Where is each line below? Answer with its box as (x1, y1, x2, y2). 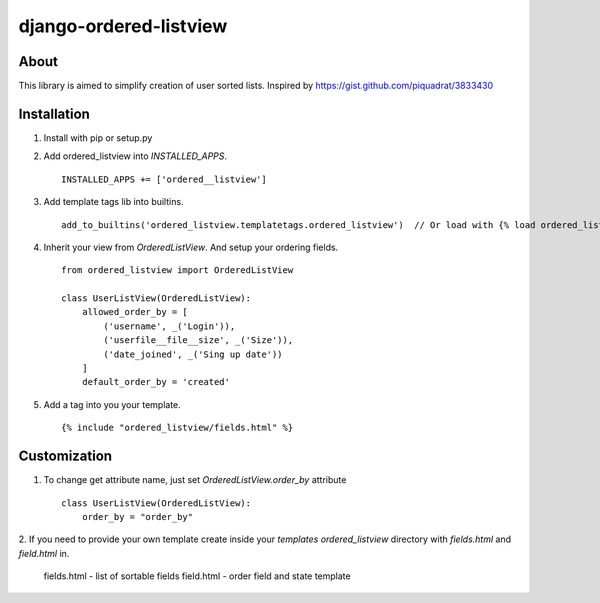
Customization (18, 448, 113, 465)
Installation (18, 105, 90, 122)
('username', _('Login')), (103, 320, 236, 332)
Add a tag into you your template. (43, 398, 182, 410)
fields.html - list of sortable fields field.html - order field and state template (43, 570, 351, 582)
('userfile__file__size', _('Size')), (103, 335, 294, 346)
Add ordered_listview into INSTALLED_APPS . (43, 150, 228, 162)
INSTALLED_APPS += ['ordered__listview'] (61, 173, 267, 185)
